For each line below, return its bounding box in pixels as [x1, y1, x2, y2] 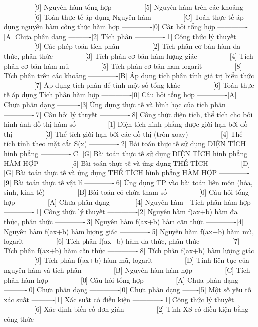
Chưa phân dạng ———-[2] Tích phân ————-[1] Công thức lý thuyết [15, 31, 236, 41]
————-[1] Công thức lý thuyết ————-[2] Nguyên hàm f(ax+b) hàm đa [4, 206, 238, 217]
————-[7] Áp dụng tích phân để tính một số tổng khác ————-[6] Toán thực [4, 80, 254, 90]
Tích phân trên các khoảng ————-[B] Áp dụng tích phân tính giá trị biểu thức [4, 70, 254, 81]
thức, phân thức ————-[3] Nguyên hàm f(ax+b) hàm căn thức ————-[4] [4, 216, 244, 227]
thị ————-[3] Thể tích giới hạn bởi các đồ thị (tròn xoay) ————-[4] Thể [4, 128, 243, 139]
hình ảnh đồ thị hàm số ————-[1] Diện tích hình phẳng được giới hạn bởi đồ [4, 119, 248, 129]
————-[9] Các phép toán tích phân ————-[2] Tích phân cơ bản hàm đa [4, 41, 241, 51]
